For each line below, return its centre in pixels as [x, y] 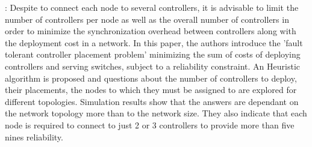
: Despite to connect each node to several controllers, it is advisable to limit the [152, 7]
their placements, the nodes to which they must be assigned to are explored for [151, 90]
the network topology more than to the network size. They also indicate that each [156, 113]
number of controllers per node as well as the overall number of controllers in [147, 19]
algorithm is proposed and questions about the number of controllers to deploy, [151, 78]
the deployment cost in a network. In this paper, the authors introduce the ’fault [154, 42]
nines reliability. [34, 136]
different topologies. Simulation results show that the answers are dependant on [152, 101]
